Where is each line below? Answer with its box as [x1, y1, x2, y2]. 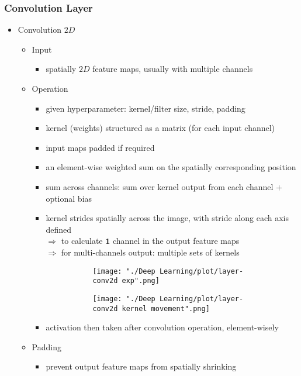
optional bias [46, 192, 92, 204]
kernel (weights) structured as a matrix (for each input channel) [46, 122, 275, 134]
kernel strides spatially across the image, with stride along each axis [46, 212, 289, 224]
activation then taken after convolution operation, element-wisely [46, 321, 279, 333]
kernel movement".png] [122, 304, 210, 313]
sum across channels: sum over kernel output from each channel [46, 180, 274, 192]
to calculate [61, 234, 103, 247]
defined [46, 223, 71, 235]
